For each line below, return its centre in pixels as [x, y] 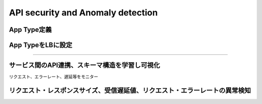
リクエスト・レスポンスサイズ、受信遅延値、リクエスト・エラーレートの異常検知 [130, 90]
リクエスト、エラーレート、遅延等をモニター [54, 77]
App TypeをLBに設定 [41, 45]
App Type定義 [30, 30]
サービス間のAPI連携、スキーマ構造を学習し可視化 [84, 65]
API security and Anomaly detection [83, 13]
